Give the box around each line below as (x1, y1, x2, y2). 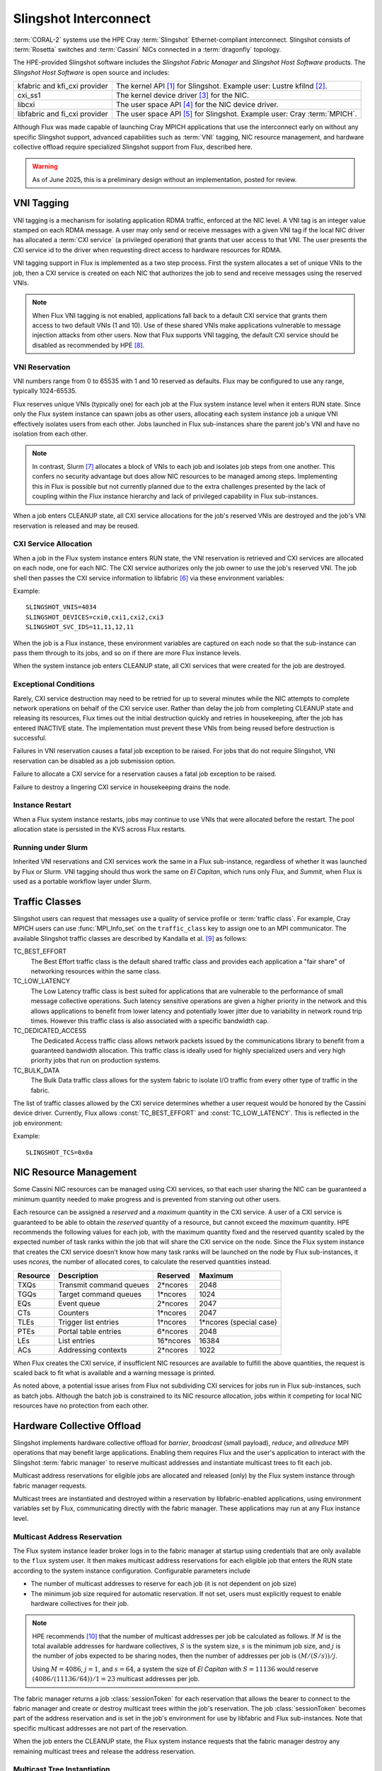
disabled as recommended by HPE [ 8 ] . (32, 341, 145, 349)
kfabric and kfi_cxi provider (17, 81, 109, 91)
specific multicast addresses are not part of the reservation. (13, 1724, 188, 1732)
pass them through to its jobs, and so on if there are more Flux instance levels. (13, 648, 242, 657)
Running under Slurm (13, 842, 88, 852)
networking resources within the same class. (30, 967, 161, 975)
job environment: (13, 1119, 63, 1127)
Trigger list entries (57, 1317, 120, 1327)
